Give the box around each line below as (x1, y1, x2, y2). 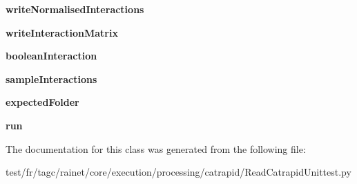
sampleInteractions (6, 71, 97, 86)
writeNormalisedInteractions (6, 2, 144, 16)
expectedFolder (6, 95, 79, 109)
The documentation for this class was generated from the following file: (6, 141, 306, 156)
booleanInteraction (6, 48, 97, 63)
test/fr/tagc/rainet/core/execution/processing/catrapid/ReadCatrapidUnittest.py (6, 165, 351, 179)
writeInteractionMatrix (6, 25, 118, 39)
